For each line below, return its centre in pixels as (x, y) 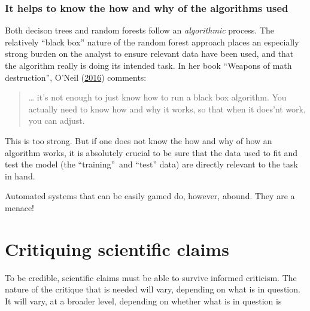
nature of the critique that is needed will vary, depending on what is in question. (153, 289)
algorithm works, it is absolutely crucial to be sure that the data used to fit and (151, 152)
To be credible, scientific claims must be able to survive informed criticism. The (151, 277)
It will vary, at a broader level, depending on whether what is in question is (143, 301)
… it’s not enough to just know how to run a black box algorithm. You (157, 97)
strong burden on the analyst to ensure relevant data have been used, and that (149, 54)
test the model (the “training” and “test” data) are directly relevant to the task (151, 164)
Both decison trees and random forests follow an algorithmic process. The (140, 30)
